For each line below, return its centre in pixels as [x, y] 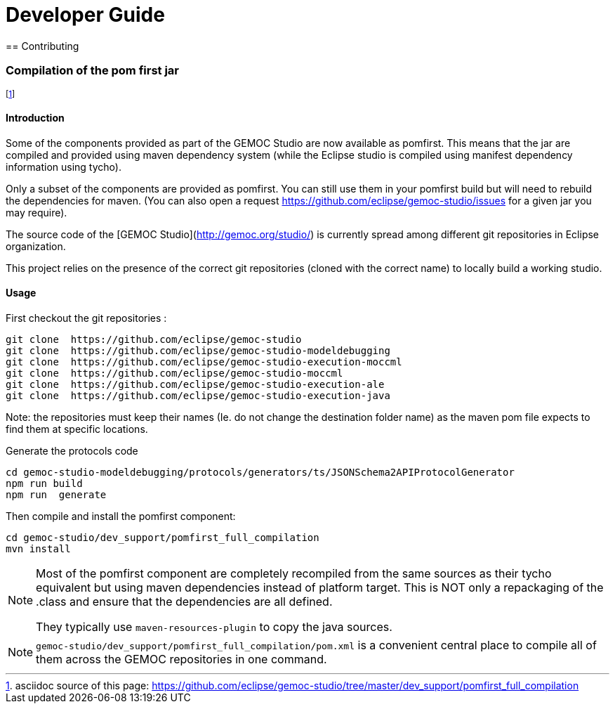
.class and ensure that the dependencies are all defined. [184, 601]
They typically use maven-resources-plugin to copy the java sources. [214, 626]
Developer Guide [85, 15]
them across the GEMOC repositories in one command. [181, 659]
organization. [36, 246]
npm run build [44, 483]
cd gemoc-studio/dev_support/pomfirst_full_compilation [163, 537]
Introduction [35, 118]
